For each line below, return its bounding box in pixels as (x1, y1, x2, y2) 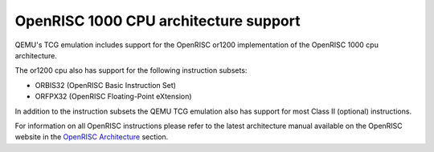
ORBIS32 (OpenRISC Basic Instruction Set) (35, 80, 177, 90)
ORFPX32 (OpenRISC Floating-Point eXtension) (35, 92, 192, 102)
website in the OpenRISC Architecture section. (14, 132, 169, 142)
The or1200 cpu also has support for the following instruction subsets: (14, 66, 248, 75)
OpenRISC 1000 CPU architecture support (14, 12, 301, 30)
